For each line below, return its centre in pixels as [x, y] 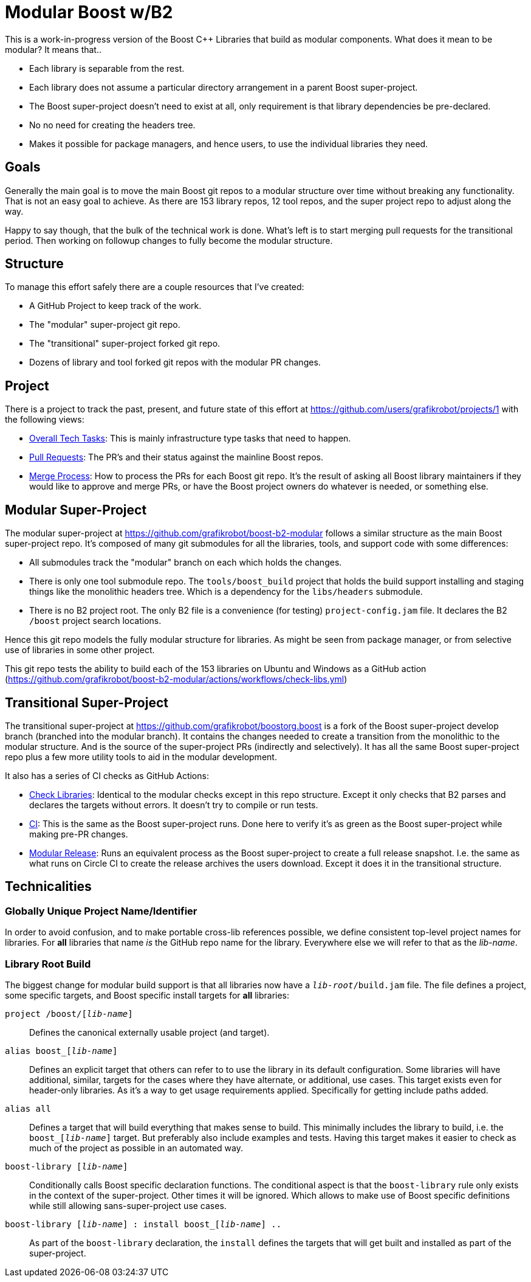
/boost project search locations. [95, 621]
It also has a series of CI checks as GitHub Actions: [107, 775]
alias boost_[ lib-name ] [61, 1051]
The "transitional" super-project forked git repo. [125, 344]
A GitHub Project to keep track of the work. [115, 306]
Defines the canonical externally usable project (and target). [149, 1032]
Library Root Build [48, 964]
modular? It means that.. [53, 49]
